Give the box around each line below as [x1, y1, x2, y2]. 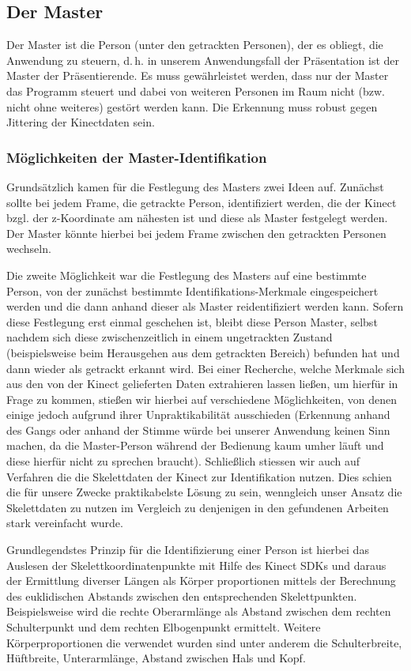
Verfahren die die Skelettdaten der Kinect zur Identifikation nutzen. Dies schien [6, 468, 392, 484]
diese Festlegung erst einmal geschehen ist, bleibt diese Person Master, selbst [6, 313, 378, 330]
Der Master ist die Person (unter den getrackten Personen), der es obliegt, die [6, 36, 383, 53]
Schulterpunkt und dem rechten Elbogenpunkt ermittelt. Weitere [6, 619, 321, 635]
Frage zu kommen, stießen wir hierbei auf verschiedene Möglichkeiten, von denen [6, 390, 397, 407]
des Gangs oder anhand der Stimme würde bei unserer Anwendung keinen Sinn [6, 421, 390, 438]
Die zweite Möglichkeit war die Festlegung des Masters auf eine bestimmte [6, 266, 367, 283]
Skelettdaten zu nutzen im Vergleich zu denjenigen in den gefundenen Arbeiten [6, 499, 389, 515]
